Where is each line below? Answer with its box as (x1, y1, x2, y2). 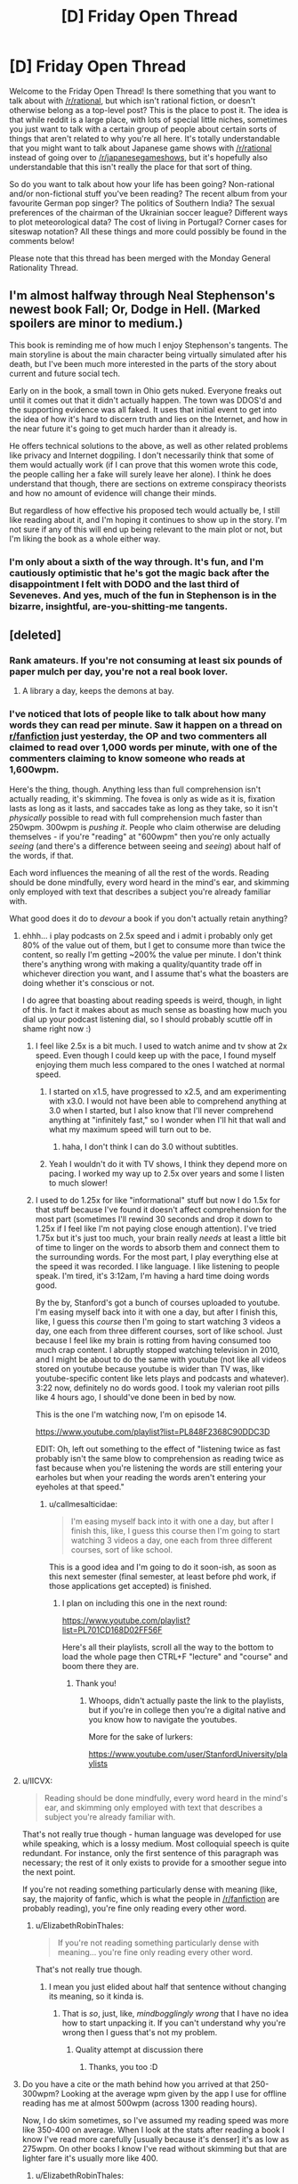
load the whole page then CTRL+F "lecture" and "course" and (61, 1650, 288, 1662)
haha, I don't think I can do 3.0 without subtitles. (61, 1141, 238, 1152)
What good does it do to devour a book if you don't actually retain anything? (9, 913, 288, 924)
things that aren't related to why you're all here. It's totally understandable (9, 133, 280, 143)
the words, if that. (9, 850, 74, 860)
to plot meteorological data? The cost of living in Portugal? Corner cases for (9, 216, 287, 227)
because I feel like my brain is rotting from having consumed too (35, 1334, 271, 1346)
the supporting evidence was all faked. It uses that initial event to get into (9, 403, 278, 415)
